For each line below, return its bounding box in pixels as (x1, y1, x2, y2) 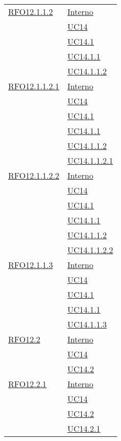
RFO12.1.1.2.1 (8, 80, 60, 92)
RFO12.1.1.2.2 (8, 169, 60, 181)
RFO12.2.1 (8, 378, 47, 390)
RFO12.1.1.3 (8, 259, 53, 271)
